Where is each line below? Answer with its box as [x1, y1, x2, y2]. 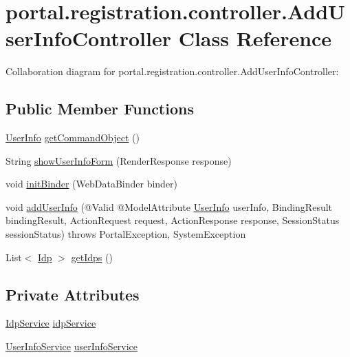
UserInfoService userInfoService [6, 339, 138, 354]
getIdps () [71, 249, 113, 264]
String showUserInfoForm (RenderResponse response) [6, 153, 232, 167]
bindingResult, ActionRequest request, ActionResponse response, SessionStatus [6, 213, 340, 227]
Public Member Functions [6, 98, 194, 119]
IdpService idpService [6, 316, 96, 330]
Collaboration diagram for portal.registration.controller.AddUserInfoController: [6, 64, 339, 79]
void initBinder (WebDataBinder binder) [6, 176, 178, 191]
